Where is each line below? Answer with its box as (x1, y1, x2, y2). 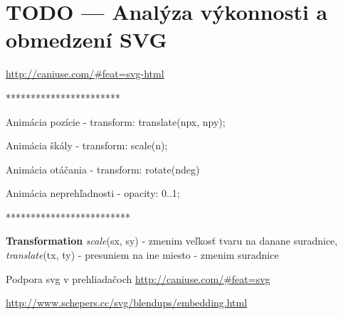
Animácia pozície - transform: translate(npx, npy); (6, 114, 226, 129)
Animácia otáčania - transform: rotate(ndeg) (6, 161, 200, 176)
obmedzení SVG (6, 25, 167, 54)
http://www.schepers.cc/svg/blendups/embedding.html (6, 295, 248, 310)
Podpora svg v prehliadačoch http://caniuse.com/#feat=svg (6, 271, 270, 286)
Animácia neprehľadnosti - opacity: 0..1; (6, 186, 180, 201)
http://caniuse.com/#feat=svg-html (6, 66, 164, 81)
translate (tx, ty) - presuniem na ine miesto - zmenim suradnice (6, 247, 279, 262)
